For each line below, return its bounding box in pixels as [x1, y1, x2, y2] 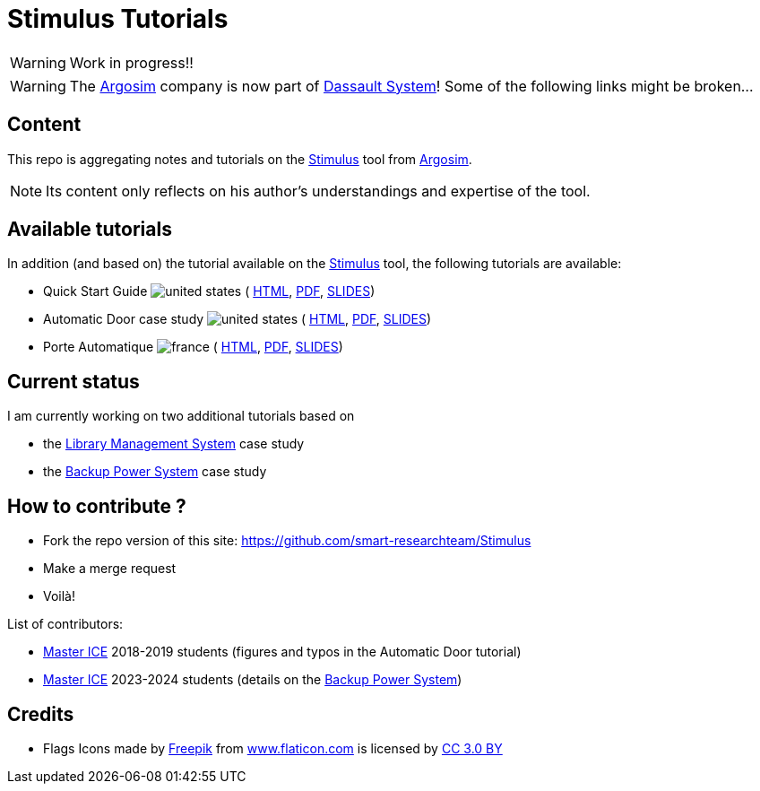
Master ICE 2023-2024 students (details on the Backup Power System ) [43, 672, 462, 688]
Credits [7, 702, 74, 726]
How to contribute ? [7, 494, 186, 517]
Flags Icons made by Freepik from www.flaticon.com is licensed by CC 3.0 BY [43, 740, 503, 756]
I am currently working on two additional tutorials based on [7, 408, 355, 424]
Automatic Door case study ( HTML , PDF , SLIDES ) [43, 311, 432, 327]
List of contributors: [7, 616, 124, 632]
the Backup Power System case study [43, 464, 267, 480]
